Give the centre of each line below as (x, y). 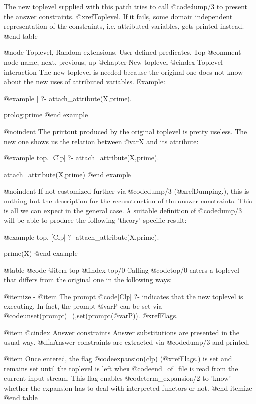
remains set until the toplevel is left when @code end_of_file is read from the (121, 368)
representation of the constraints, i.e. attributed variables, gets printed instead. (124, 26)
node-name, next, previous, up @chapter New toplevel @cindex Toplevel (113, 62)
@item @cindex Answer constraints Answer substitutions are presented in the (122, 332)
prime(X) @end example (41, 253)
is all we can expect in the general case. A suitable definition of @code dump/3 (123, 210)
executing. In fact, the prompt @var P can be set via (83, 306)
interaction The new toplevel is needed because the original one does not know (124, 72)
